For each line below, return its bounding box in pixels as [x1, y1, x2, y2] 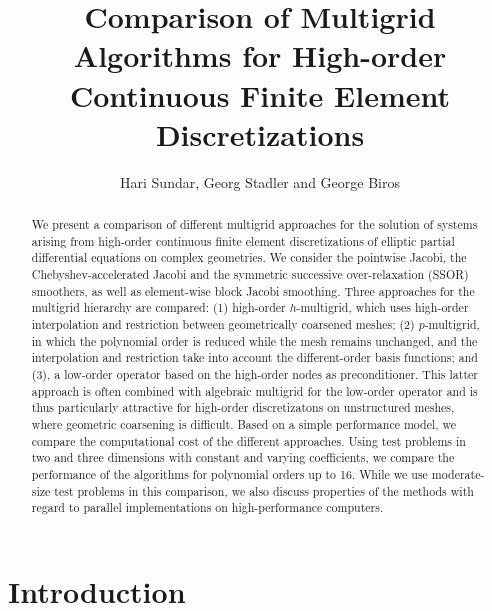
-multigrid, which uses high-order [296, 299, 469, 316]
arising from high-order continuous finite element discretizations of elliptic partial [31, 232, 455, 249]
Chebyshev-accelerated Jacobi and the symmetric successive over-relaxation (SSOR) [31, 266, 469, 283]
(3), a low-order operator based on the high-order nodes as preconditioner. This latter [31, 365, 478, 382]
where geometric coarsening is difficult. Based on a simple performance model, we [31, 415, 457, 432]
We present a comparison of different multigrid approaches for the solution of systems [31, 216, 478, 233]
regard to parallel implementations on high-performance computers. [31, 499, 384, 516]
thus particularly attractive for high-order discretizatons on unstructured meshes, [31, 399, 455, 416]
